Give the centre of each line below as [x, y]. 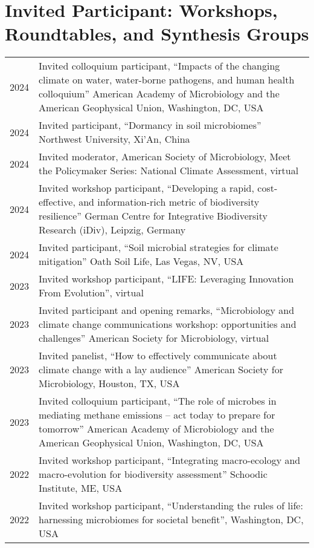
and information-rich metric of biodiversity [169, 202]
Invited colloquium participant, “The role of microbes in [158, 401]
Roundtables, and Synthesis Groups [157, 34]
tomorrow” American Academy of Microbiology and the [156, 429]
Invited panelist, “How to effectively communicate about [158, 356]
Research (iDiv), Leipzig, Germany [112, 230]
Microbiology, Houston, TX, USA [109, 383]
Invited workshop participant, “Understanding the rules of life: [171, 506]
